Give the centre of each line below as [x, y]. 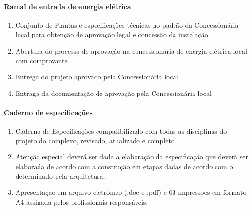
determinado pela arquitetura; [60, 176]
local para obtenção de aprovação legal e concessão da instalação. [113, 34]
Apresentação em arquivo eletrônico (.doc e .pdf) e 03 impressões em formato [131, 192]
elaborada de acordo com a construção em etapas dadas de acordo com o [124, 166]
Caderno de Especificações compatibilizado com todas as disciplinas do [121, 131]
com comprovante [41, 60]
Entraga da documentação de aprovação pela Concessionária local [113, 93]
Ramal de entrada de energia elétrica [68, 6]
